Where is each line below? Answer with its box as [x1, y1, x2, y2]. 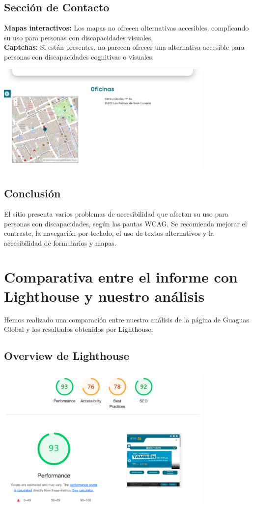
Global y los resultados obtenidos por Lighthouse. [4, 324, 153, 334]
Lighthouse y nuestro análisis [4, 286, 205, 306]
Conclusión [4, 186, 61, 201]
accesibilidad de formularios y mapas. [4, 237, 116, 248]
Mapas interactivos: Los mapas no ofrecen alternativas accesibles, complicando [4, 23, 249, 33]
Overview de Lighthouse [4, 348, 129, 363]
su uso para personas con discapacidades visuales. [4, 32, 153, 42]
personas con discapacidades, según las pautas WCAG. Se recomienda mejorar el [4, 218, 247, 228]
